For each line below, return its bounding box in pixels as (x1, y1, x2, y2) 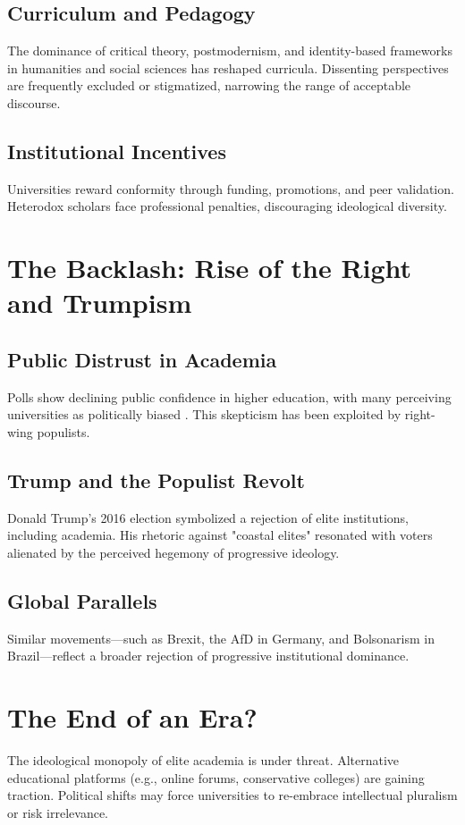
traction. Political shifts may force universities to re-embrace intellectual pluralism (7, 786, 458, 804)
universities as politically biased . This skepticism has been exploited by (7, 405, 402, 424)
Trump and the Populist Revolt (7, 466, 305, 493)
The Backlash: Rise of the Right (7, 249, 412, 286)
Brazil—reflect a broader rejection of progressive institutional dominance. (7, 646, 410, 665)
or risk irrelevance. (7, 803, 109, 821)
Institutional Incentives (7, 137, 226, 164)
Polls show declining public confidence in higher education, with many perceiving (7, 387, 452, 406)
